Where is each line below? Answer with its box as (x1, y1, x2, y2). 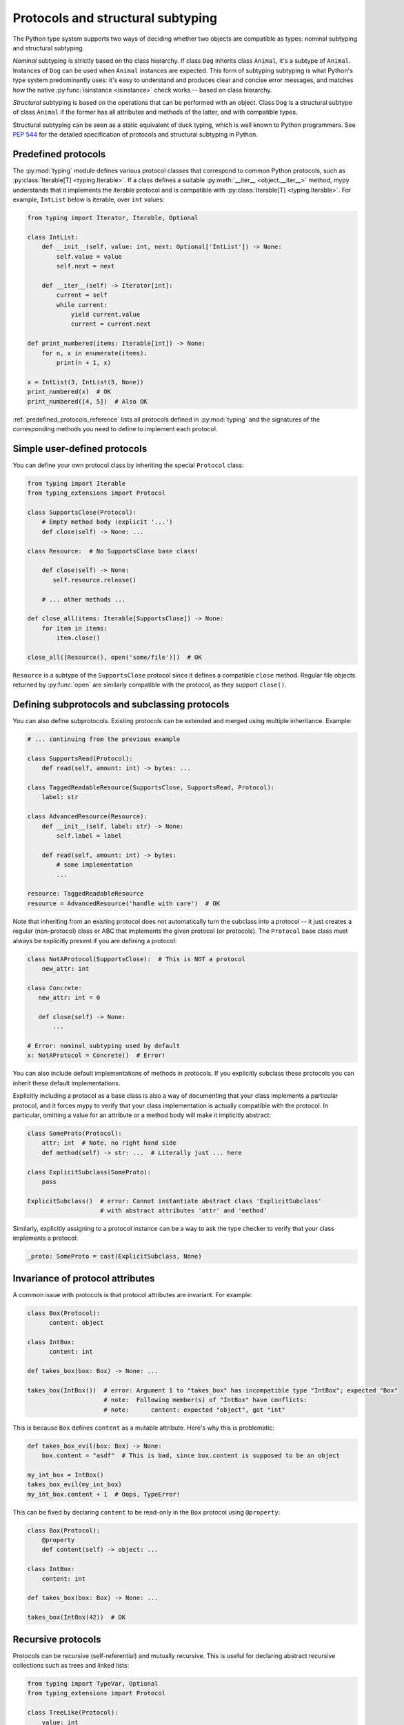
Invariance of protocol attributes (12, 1272, 155, 1284)
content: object (49, 1319, 104, 1327)
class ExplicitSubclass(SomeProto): (27, 1168, 152, 1176)
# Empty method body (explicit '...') (41, 518, 173, 526)
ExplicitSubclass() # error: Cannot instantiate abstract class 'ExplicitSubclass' (27, 1197, 322, 1205)
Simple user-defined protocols (12, 442, 148, 455)
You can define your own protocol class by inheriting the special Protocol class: (12, 461, 244, 469)
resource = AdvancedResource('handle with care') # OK (27, 899, 221, 907)
